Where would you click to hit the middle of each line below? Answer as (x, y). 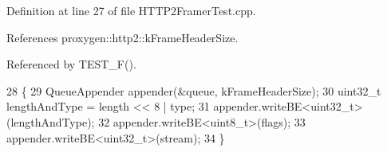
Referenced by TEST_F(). (71, 64)
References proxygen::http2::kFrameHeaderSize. (122, 37)
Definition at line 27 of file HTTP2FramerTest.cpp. (131, 10)
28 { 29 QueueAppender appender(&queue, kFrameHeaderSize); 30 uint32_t (194, 90)
